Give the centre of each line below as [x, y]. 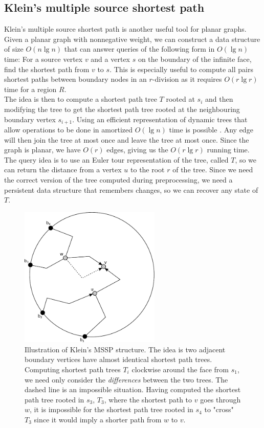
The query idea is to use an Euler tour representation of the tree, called [116, 159]
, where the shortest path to [148, 399]
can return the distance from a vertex [63, 170]
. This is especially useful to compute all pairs [181, 69]
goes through [221, 399]
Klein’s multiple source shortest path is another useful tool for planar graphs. [125, 29]
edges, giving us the [137, 150]
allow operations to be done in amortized [68, 129]
